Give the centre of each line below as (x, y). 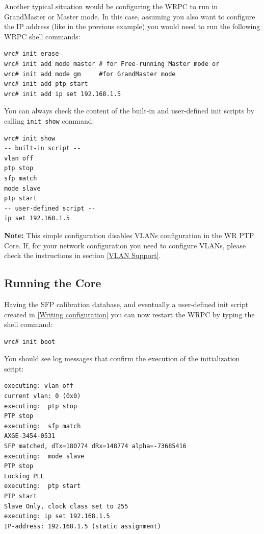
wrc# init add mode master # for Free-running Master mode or (112, 64)
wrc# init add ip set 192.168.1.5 (63, 94)
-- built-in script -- (43, 148)
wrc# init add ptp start (46, 84)
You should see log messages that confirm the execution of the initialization (122, 358)
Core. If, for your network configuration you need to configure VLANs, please (125, 245)
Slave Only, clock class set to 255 (66, 506)
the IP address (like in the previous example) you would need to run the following (132, 26)
